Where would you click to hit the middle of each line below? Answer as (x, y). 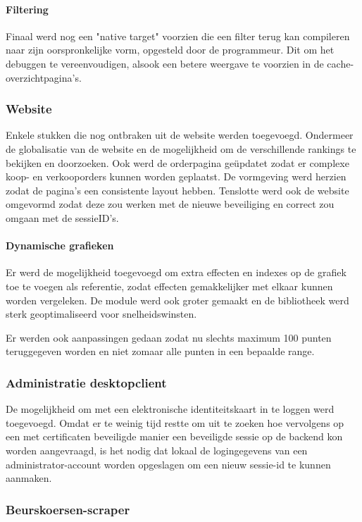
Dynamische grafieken (60, 246)
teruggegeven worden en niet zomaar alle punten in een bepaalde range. (160, 351)
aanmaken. (29, 478)
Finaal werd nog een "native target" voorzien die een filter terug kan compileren (178, 36)
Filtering (27, 9)
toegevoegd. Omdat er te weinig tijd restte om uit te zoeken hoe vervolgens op (175, 422)
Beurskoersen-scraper (68, 509)
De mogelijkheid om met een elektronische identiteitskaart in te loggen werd (170, 409)
